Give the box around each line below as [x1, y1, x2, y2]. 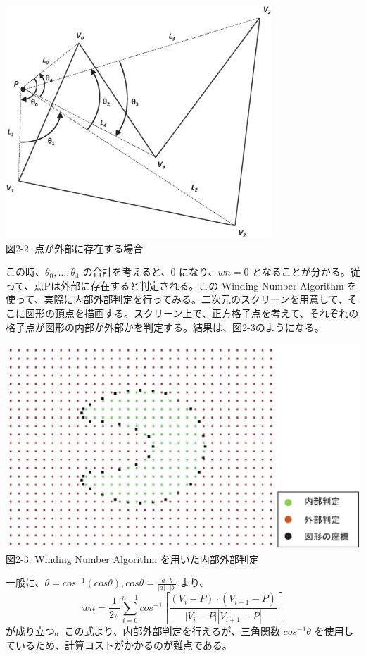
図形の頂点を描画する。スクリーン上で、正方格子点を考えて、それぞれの [25, 305, 359, 320]
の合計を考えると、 [82, 264, 171, 279]
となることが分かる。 [252, 264, 351, 279]
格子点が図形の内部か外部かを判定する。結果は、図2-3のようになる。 [6, 319, 324, 334]
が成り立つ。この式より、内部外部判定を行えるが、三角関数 [6, 624, 280, 638]
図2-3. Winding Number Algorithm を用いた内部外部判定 [6, 551, 259, 566]
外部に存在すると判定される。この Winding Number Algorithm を [61, 278, 358, 292]
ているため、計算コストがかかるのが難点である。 [6, 637, 232, 652]
